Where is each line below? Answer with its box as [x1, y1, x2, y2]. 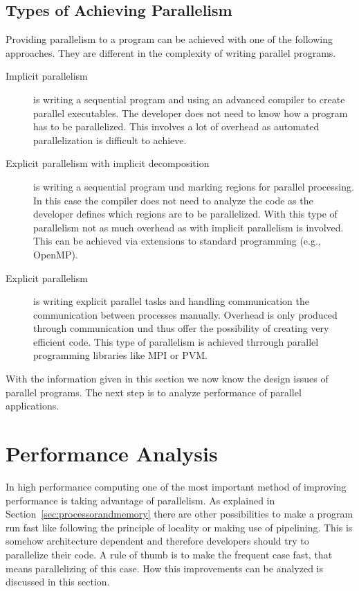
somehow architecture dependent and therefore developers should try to [6, 533, 309, 548]
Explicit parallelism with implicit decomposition [6, 156, 210, 170]
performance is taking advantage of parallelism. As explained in [6, 493, 275, 507]
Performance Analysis [6, 439, 218, 468]
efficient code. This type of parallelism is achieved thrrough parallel [33, 334, 319, 349]
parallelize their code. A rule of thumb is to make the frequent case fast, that [6, 547, 333, 561]
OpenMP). [33, 247, 78, 261]
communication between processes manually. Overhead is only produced [33, 307, 338, 321]
